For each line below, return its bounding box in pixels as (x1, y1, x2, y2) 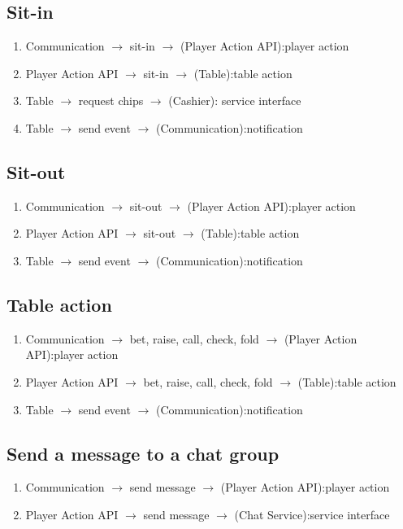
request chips (78, 92, 144, 109)
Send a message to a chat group (6, 440, 279, 466)
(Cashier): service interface (168, 92, 301, 109)
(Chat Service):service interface (234, 505, 390, 522)
